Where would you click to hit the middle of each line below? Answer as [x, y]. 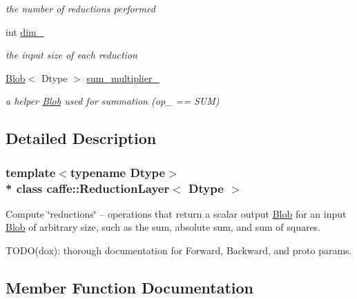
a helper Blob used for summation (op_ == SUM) [113, 101]
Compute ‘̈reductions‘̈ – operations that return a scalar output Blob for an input [176, 213]
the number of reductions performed [80, 8]
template [31, 172]
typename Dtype [118, 172]
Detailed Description [81, 138]
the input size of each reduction [71, 55]
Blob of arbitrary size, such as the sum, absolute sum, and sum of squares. [163, 227]
